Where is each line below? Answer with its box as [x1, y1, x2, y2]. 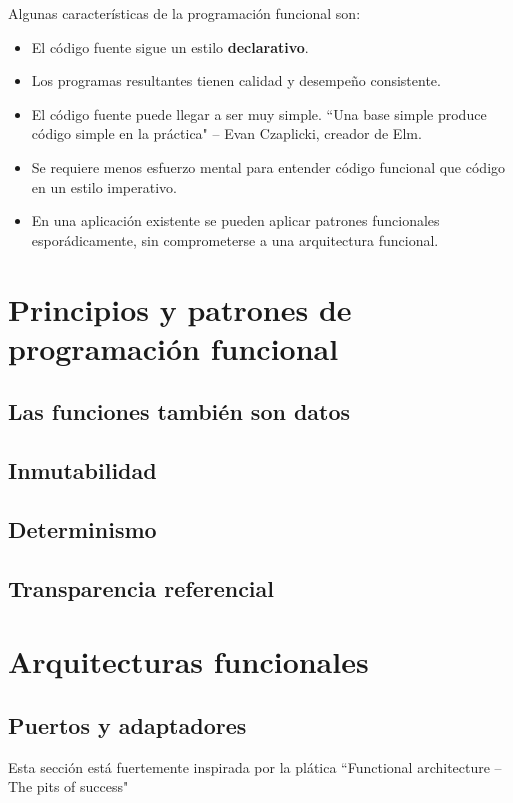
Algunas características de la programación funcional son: [8, 3, 361, 23]
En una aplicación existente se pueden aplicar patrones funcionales [31, 210, 440, 231]
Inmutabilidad [8, 455, 157, 486]
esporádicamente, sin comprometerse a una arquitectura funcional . [31, 229, 439, 250]
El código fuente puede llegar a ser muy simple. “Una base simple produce [31, 103, 487, 124]
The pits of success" [8, 776, 129, 797]
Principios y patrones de [8, 288, 352, 329]
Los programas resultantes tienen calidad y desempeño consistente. [31, 70, 441, 91]
